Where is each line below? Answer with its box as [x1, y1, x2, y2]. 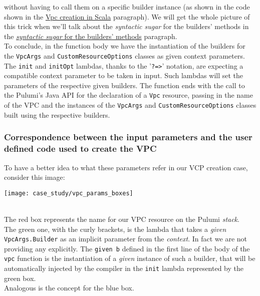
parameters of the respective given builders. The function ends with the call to [4, 80, 245, 90]
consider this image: [4, 172, 65, 182]
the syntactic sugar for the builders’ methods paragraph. [4, 31, 177, 41]
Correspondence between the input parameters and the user [4, 131, 252, 143]
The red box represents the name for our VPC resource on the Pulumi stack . [4, 213, 239, 224]
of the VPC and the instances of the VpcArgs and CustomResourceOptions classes [4, 100, 256, 110]
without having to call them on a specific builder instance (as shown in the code [4, 2, 250, 12]
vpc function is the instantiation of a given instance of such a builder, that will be [4, 253, 255, 263]
